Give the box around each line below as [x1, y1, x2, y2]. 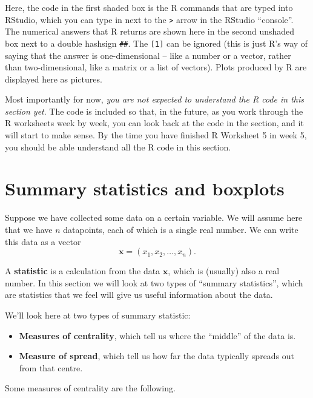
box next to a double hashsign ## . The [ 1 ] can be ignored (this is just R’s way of [5, 36, 308, 49]
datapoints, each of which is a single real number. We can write [63, 223, 298, 235]
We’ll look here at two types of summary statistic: [5, 308, 191, 321]
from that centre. [19, 361, 83, 374]
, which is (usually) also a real [168, 265, 280, 277]
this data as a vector [5, 235, 81, 248]
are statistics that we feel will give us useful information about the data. [5, 288, 273, 301]
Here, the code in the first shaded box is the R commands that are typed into [5, 1, 293, 13]
